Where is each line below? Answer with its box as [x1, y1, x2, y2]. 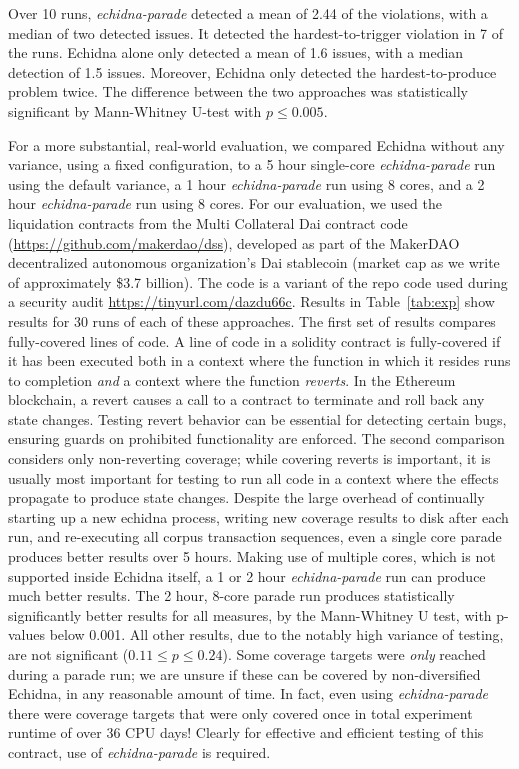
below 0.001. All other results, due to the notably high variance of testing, [49, 624, 504, 645]
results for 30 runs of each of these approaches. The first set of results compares [8, 310, 496, 331]
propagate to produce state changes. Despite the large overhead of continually [8, 487, 485, 508]
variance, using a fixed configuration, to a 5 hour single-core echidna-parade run [8, 154, 496, 175]
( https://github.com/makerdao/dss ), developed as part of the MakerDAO [8, 232, 460, 253]
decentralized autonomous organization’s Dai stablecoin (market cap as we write [8, 252, 500, 273]
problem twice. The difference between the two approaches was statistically [8, 81, 469, 102]
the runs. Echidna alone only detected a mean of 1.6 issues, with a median [8, 42, 464, 63]
